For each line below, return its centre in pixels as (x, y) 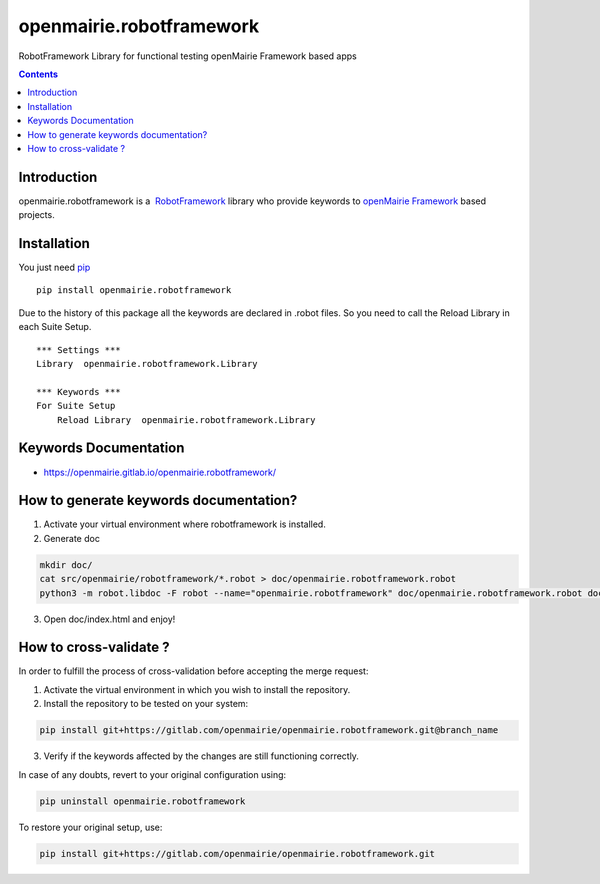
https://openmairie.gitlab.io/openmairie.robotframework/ (160, 472)
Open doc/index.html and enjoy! (109, 619)
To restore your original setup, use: (90, 827)
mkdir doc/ (66, 564)
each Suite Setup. (55, 327)
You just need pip (54, 267)
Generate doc (71, 538)
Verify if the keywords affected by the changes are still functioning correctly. (201, 756)
